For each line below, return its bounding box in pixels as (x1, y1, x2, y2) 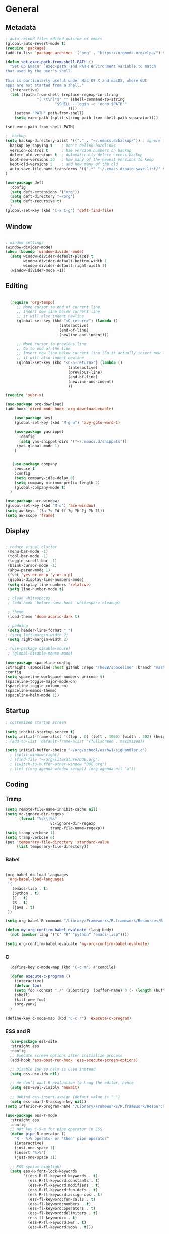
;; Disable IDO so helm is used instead (10, 1067, 96, 1072)
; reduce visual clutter (5, 544, 57, 549)
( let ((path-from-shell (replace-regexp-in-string (10, 92, 118, 97)
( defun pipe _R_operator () (10, 1131, 66, 1137)
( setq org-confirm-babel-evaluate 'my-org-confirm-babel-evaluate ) (5, 941, 150, 947)
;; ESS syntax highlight (10, 1164, 62, 1169)
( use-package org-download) (5, 402, 64, 407)
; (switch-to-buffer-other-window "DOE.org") (10, 762, 107, 767)
